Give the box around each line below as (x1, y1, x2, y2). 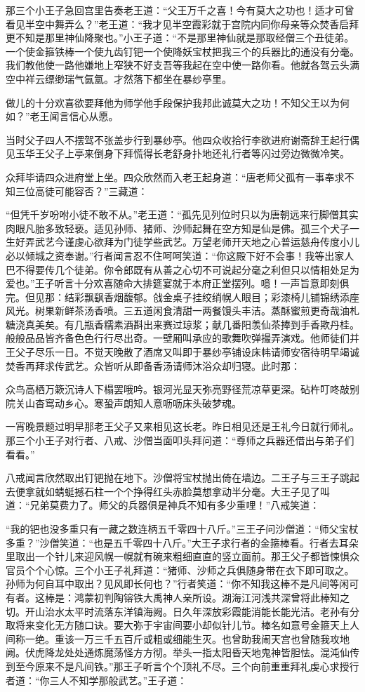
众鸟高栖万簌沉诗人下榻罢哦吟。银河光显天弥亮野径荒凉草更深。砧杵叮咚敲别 (6, 382, 359, 397)
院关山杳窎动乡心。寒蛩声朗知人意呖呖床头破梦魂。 (6, 395, 241, 410)
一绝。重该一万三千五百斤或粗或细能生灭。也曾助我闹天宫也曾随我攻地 (25, 631, 350, 646)
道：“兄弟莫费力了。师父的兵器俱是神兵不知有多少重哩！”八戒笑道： (6, 498, 320, 512)
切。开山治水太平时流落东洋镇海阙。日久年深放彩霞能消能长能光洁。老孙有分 (6, 604, 359, 618)
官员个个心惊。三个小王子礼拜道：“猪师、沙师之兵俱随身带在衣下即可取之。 (6, 562, 354, 577)
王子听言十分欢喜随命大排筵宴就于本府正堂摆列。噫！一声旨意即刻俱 (34, 276, 350, 291)
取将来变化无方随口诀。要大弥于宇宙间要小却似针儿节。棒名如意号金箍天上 (6, 618, 350, 632)
